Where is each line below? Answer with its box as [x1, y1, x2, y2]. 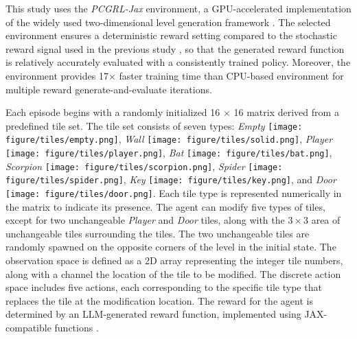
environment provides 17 [5, 68, 108, 82]
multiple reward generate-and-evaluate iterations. [5, 82, 212, 96]
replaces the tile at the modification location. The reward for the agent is [5, 293, 313, 307]
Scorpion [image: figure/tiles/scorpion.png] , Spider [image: [5, 159, 283, 173]
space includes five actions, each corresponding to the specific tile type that [5, 280, 322, 294]
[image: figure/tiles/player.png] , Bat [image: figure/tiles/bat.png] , [5, 145, 332, 160]
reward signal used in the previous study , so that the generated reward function [5, 41, 345, 56]
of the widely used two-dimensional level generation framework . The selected [5, 14, 331, 29]
